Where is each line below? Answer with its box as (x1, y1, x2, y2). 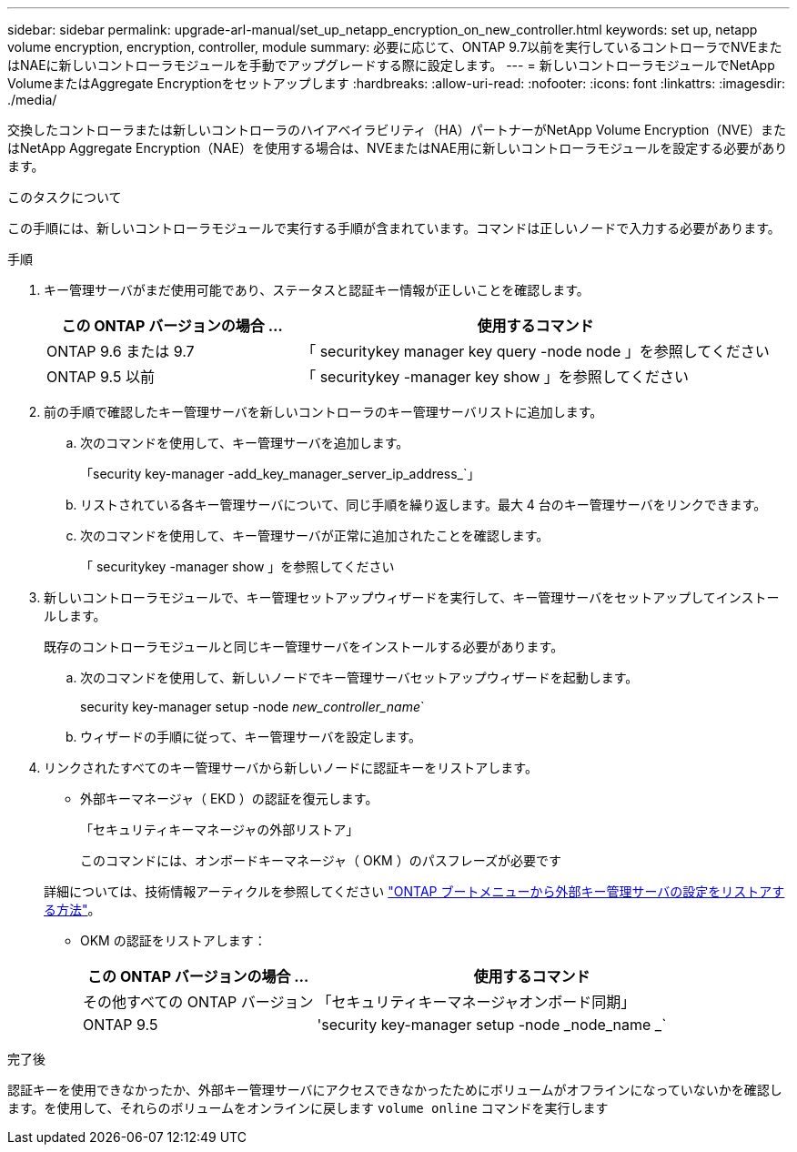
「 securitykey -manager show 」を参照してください (80, 559, 395, 574)
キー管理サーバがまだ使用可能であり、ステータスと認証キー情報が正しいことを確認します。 (44, 282, 590, 298)
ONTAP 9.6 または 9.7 (46, 342, 195, 360)
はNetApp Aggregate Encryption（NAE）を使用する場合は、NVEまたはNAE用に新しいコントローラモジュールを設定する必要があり (7, 140, 788, 156)
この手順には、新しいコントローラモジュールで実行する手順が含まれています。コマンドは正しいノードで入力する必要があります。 (7, 220, 781, 236)
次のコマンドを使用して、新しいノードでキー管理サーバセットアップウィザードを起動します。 (80, 670, 639, 685)
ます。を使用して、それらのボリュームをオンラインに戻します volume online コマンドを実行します (7, 1100, 609, 1116)
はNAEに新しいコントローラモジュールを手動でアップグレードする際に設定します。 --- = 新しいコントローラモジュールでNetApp (7, 57, 775, 73)
